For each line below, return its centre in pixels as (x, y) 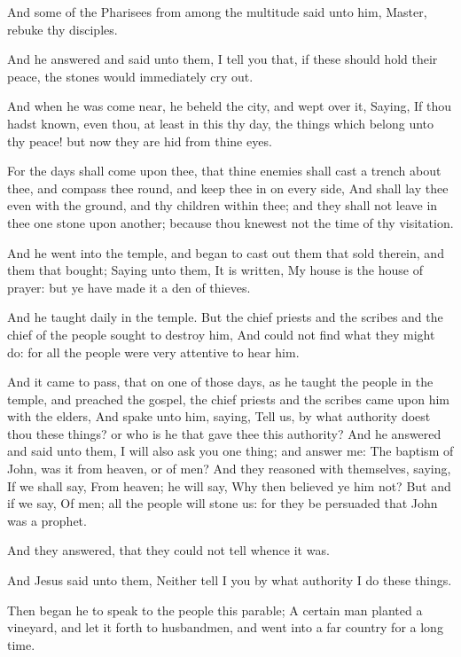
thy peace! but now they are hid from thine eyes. (140, 141)
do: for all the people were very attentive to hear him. (153, 352)
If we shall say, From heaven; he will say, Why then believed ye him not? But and (229, 485)
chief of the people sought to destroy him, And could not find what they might (221, 334)
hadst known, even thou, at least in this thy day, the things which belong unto (221, 123)
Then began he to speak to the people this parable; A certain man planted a (215, 610)
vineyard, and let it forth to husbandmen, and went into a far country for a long (225, 627)
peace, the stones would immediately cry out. (130, 76)
